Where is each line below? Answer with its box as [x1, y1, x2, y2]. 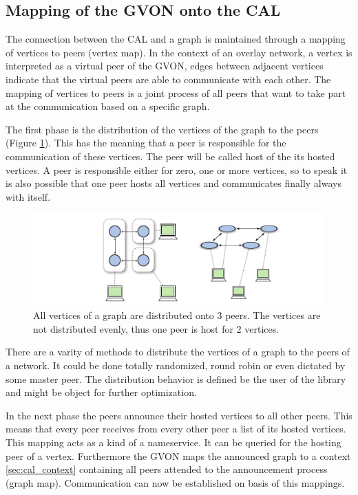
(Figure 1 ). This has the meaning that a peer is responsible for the [6, 135, 286, 150]
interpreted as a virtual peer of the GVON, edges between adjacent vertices [6, 58, 324, 73]
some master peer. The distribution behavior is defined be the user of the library [6, 371, 346, 386]
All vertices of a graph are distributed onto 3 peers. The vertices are [33, 308, 321, 322]
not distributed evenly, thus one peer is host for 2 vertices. [33, 321, 280, 335]
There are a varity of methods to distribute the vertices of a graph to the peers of [6, 344, 350, 359]
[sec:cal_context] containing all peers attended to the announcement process [6, 462, 328, 476]
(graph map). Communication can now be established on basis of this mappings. [6, 475, 345, 489]
